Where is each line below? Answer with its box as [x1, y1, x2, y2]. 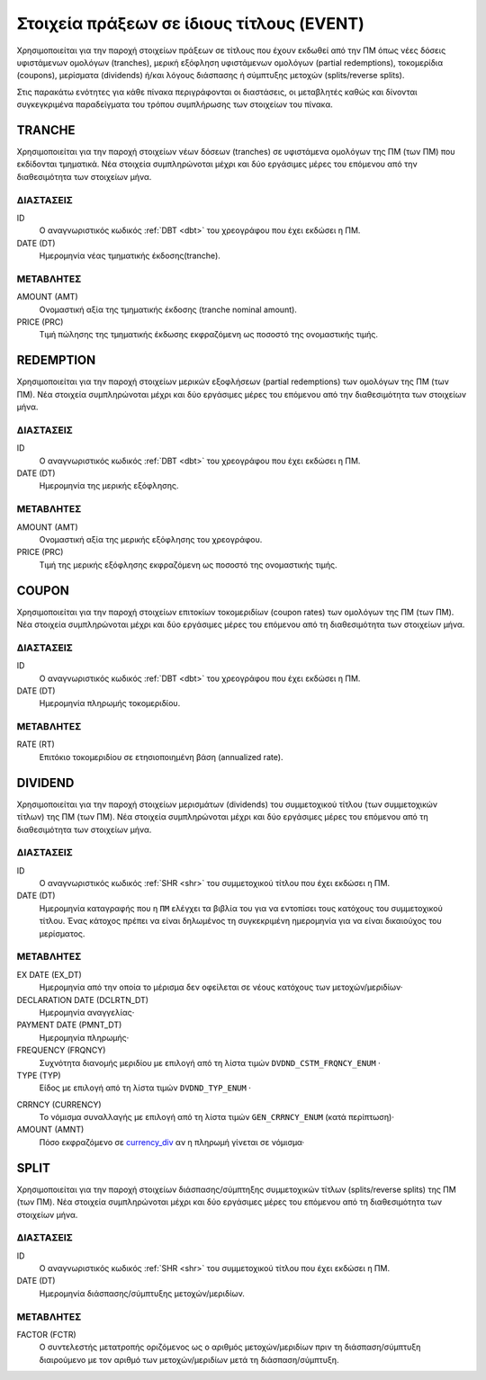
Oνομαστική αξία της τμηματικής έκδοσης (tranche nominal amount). [39, 304, 297, 315]
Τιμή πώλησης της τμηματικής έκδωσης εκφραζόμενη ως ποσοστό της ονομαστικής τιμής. [39, 329, 378, 340]
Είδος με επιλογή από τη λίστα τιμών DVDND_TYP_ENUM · [39, 1082, 251, 1093]
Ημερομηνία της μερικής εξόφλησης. [39, 480, 179, 491]
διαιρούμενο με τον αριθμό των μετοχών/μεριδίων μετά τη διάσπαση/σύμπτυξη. [39, 1354, 339, 1365]
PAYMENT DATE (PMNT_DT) [16, 1019, 122, 1030]
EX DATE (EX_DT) [16, 969, 83, 980]
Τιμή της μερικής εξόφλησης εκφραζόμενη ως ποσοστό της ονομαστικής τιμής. [39, 559, 337, 570]
